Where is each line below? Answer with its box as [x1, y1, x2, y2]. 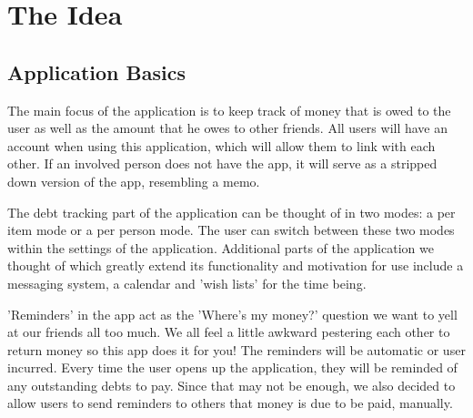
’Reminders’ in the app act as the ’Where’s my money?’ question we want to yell [7, 304, 458, 323]
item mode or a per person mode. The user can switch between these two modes [7, 220, 455, 240]
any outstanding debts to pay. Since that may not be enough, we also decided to [7, 375, 456, 394]
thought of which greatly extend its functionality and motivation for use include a [7, 256, 464, 275]
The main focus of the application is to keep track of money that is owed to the [7, 100, 451, 119]
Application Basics [7, 57, 186, 86]
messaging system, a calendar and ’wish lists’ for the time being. [7, 273, 367, 292]
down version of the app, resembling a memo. [7, 171, 260, 190]
